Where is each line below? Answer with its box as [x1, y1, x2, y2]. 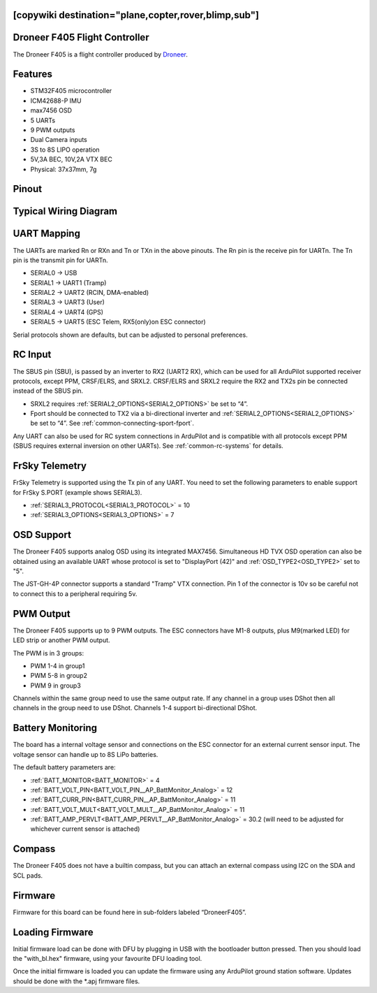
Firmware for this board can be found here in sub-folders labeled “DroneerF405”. [13, 908, 247, 916]
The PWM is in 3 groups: [13, 648, 84, 657]
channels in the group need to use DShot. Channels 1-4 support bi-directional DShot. [13, 704, 258, 712]
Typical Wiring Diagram [13, 205, 118, 217]
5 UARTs [30, 116, 56, 124]
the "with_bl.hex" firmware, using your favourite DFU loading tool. [13, 954, 202, 962]
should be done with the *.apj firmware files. [13, 977, 140, 985]
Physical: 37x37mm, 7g [30, 165, 97, 173]
